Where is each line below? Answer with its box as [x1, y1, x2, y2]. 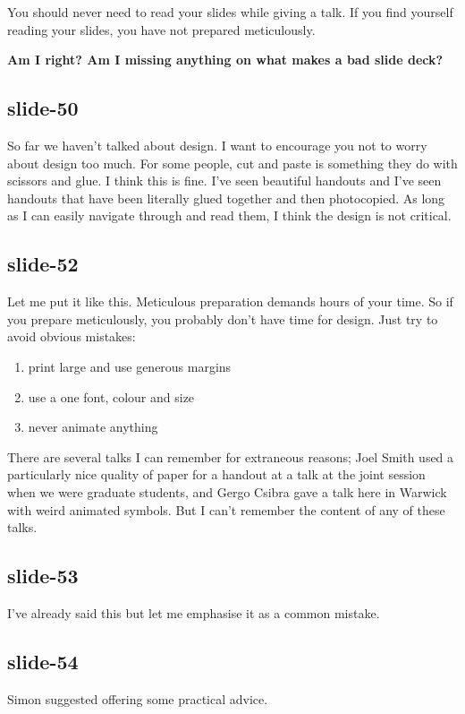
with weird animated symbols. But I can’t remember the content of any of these [7, 500, 445, 519]
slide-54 [7, 647, 79, 675]
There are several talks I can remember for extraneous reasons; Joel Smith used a [7, 447, 454, 466]
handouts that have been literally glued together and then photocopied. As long [7, 188, 445, 207]
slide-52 [7, 250, 79, 278]
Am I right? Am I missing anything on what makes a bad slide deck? [7, 50, 444, 69]
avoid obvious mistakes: [7, 327, 136, 346]
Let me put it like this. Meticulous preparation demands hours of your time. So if [7, 292, 453, 311]
